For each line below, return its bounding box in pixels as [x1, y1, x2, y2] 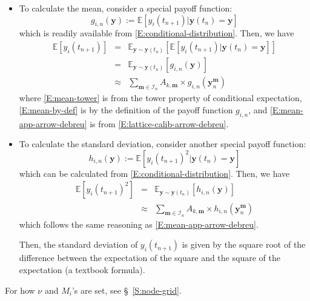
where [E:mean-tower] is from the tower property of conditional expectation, [19, 91, 302, 104]
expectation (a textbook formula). [19, 263, 145, 276]
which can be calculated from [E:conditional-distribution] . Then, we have [19, 167, 290, 179]
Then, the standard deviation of [19, 238, 138, 251]
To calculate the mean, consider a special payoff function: [19, 2, 232, 14]
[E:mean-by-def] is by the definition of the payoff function [19, 103, 233, 116]
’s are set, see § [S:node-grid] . [71, 283, 182, 296]
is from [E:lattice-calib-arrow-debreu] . [90, 117, 229, 130]
